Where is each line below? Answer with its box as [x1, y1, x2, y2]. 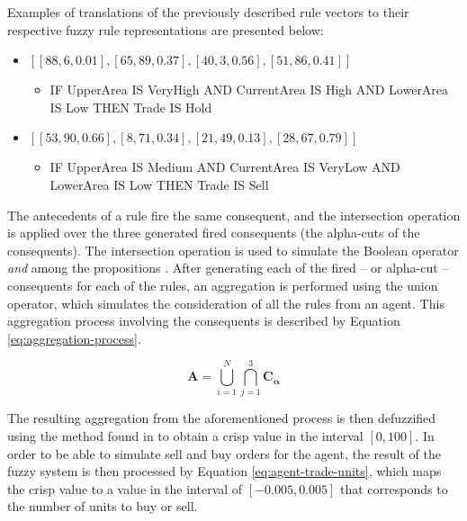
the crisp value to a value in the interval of [7, 479, 243, 498]
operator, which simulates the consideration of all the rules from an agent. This [7, 293, 445, 312]
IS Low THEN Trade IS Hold [49, 97, 212, 116]
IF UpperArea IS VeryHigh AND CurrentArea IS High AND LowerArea [49, 80, 449, 99]
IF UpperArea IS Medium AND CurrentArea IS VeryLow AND [49, 157, 400, 176]
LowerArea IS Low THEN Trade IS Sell [49, 175, 269, 193]
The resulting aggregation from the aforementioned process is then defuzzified [7, 409, 436, 427]
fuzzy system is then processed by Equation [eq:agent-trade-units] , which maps [7, 462, 442, 481]
